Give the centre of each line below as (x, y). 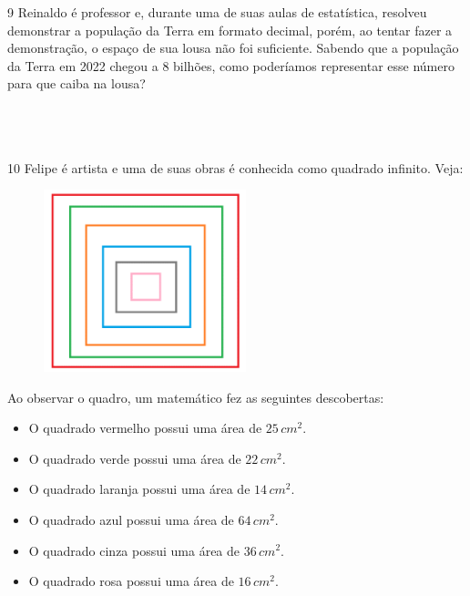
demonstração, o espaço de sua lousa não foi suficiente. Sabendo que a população (233, 48)
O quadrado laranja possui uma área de (139, 489)
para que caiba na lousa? (77, 83)
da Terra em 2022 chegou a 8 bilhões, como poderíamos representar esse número (231, 65)
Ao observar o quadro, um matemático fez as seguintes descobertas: (196, 397)
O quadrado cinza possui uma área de (134, 550)
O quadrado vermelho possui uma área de (145, 428)
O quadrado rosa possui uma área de (131, 581)
